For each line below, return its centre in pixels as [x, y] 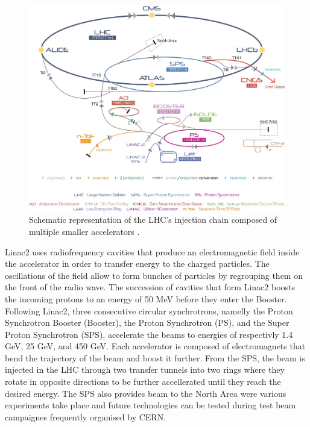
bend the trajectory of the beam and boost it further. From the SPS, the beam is [155, 357]
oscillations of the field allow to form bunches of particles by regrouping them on [154, 275]
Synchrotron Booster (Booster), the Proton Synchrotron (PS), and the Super [147, 323]
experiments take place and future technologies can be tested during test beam [150, 405]
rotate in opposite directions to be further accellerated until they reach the [143, 382]
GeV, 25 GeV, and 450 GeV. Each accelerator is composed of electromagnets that [155, 346]
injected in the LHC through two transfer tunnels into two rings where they [145, 369]
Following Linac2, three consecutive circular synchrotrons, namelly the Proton [149, 310]
